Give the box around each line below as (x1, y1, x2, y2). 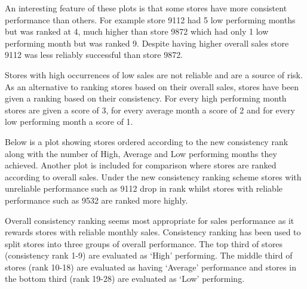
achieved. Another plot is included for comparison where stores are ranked (5, 159, 277, 171)
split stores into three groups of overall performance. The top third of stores (5, 237, 283, 250)
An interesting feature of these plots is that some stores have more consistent (5, 2, 287, 14)
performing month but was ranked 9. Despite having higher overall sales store (5, 36, 289, 49)
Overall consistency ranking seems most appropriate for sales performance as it (5, 214, 294, 226)
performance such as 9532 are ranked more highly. (5, 193, 188, 206)
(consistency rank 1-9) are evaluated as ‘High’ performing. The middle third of (5, 249, 293, 262)
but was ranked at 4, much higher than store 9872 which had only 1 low (5, 25, 269, 38)
